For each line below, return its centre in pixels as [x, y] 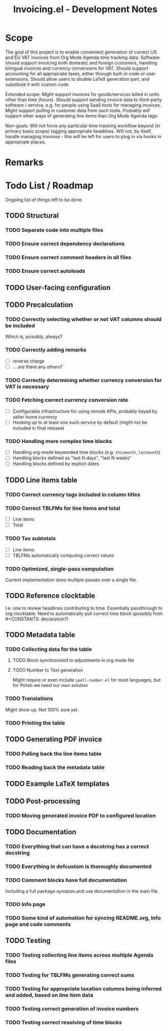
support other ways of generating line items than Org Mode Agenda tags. [82, 116]
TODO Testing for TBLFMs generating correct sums [70, 975]
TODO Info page [25, 904]
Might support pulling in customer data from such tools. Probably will [77, 110]
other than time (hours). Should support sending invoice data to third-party [83, 100]
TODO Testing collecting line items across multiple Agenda [79, 955]
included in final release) [38, 428]
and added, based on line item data [49, 995]
